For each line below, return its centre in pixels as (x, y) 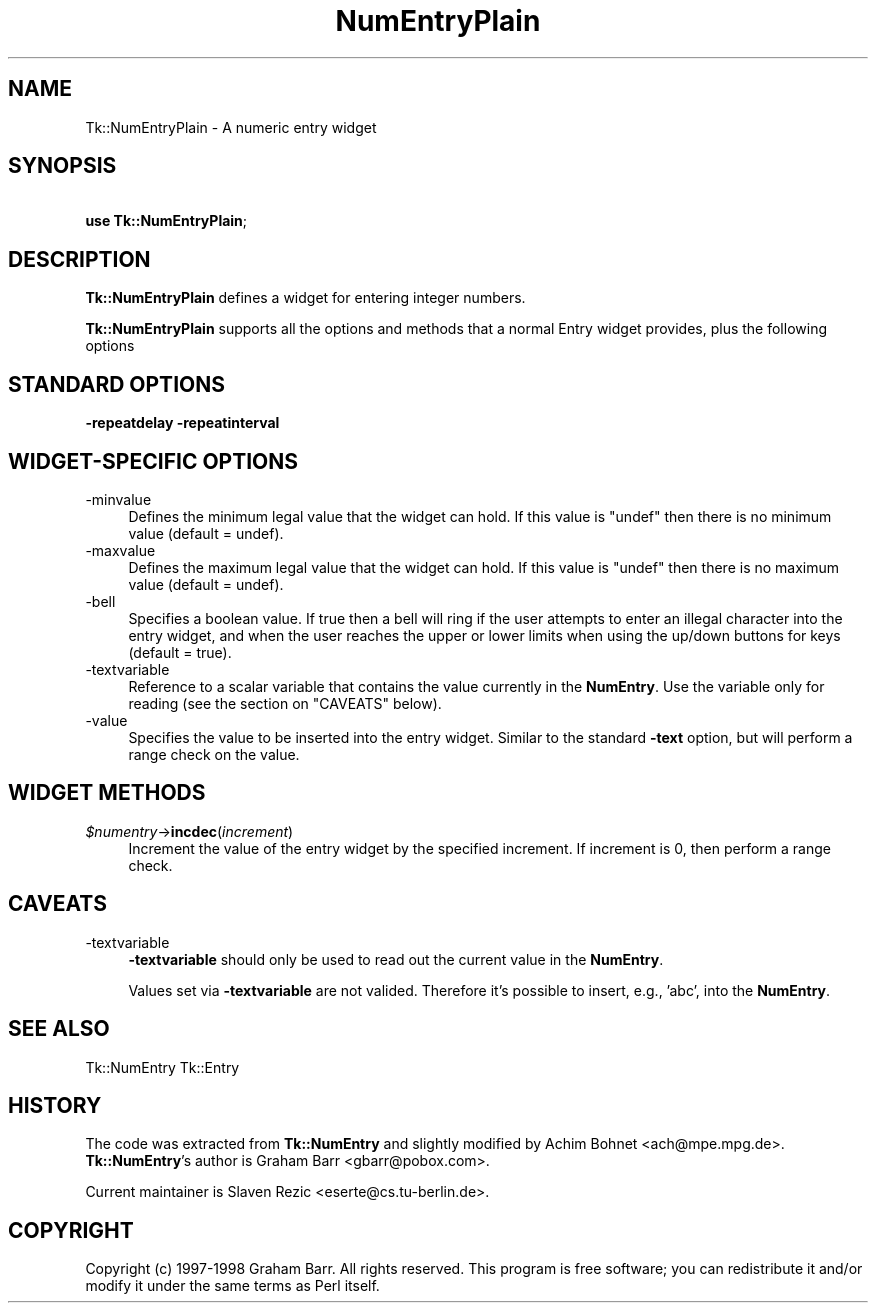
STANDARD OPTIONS (116, 384)
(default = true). (180, 652)
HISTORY (55, 1105)
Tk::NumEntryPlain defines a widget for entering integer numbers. (305, 298)
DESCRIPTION (79, 259)
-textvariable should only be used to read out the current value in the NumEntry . (396, 959)
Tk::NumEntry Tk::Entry (162, 1067)
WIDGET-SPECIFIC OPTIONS (153, 461)
